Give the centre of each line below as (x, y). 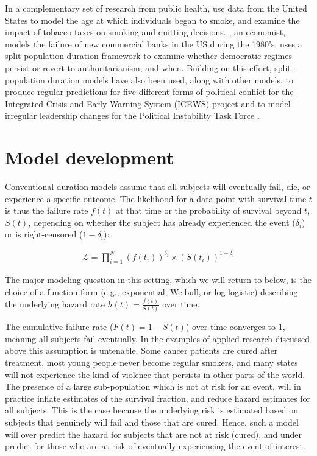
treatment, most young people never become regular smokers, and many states (151, 362)
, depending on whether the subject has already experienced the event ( (162, 222)
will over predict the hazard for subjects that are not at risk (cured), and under (154, 434)
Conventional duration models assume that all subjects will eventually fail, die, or (158, 187)
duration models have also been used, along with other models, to (170, 79)
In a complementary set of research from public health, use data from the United (156, 8)
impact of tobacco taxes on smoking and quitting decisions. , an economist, (145, 32)
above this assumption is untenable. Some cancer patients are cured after (141, 350)
